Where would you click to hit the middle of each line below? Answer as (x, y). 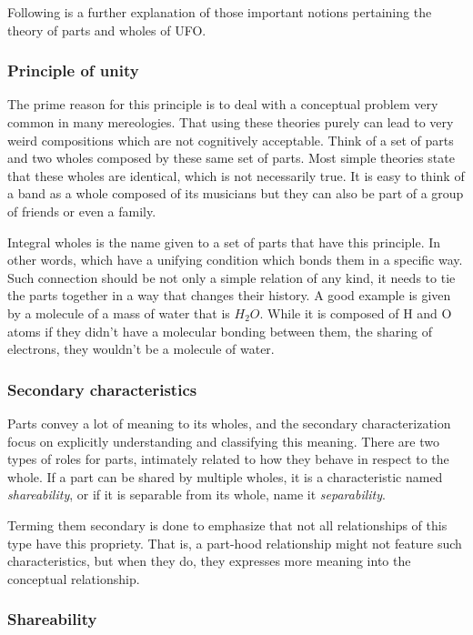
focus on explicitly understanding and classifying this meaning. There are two (223, 441)
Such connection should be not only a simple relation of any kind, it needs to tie (231, 277)
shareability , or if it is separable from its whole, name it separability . (196, 494)
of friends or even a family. (82, 211)
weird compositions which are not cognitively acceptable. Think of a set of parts (231, 140)
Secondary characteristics (102, 389)
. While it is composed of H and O (356, 312)
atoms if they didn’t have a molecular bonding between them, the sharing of (220, 331)
